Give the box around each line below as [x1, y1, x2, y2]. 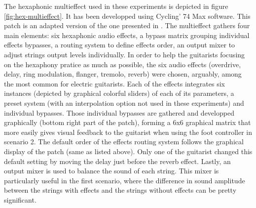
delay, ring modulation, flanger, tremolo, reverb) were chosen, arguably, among [4, 69, 242, 79]
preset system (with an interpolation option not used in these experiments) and [4, 97, 244, 108]
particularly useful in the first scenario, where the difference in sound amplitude [4, 175, 245, 185]
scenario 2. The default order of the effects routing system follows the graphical [4, 136, 244, 147]
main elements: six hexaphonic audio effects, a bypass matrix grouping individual [4, 30, 250, 40]
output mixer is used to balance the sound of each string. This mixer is [4, 166, 219, 176]
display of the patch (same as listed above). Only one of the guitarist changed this [4, 146, 253, 156]
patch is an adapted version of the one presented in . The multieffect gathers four [4, 20, 250, 31]
